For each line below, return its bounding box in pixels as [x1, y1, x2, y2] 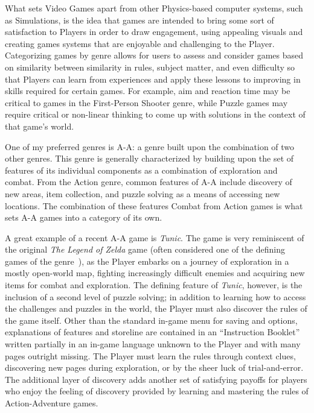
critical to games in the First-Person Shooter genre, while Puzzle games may [5, 96, 288, 109]
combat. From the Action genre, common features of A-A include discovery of [5, 175, 292, 188]
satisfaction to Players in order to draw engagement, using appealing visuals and [5, 25, 303, 38]
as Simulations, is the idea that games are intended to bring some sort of [5, 13, 274, 26]
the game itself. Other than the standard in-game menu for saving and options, [5, 314, 298, 326]
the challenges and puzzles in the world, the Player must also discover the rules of [5, 302, 307, 315]
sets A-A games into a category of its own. [5, 211, 162, 224]
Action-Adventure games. [5, 397, 98, 409]
